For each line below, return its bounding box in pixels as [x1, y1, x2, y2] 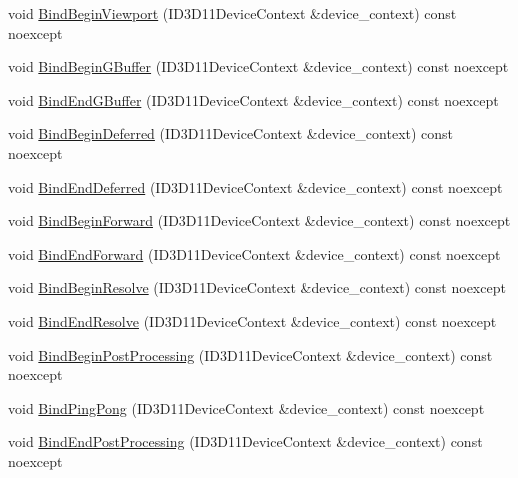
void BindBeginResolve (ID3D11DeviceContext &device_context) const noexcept [8, 277, 506, 298]
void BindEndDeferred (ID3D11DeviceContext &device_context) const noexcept [8, 176, 503, 197]
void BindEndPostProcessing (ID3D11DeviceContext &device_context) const [8, 431, 483, 452]
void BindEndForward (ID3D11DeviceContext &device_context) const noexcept [8, 243, 501, 264]
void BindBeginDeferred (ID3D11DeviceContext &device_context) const [8, 123, 454, 144]
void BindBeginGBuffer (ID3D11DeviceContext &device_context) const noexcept [8, 56, 509, 77]
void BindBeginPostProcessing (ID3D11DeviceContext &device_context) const [8, 344, 493, 365]
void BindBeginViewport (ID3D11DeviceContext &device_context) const [8, 3, 457, 23]
